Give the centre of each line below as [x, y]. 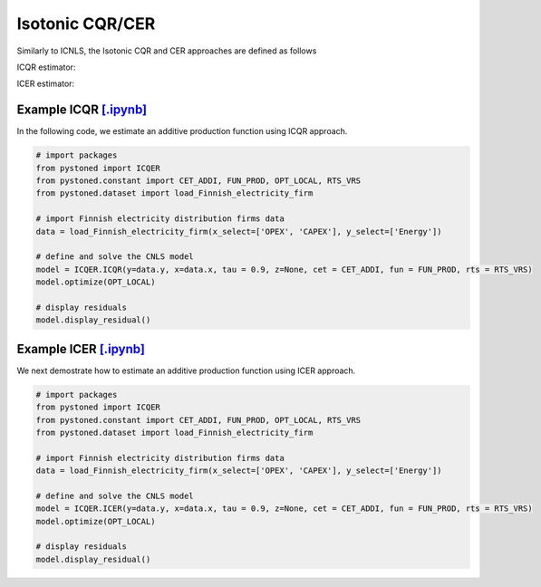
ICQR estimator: [46, 67]
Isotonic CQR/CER [86, 24]
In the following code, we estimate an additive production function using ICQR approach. [182, 131]
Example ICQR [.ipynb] [82, 110]
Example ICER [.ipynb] [81, 349]
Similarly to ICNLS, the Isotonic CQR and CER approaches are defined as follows [167, 51]
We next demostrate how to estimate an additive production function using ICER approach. [186, 370]
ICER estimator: [46, 84]
